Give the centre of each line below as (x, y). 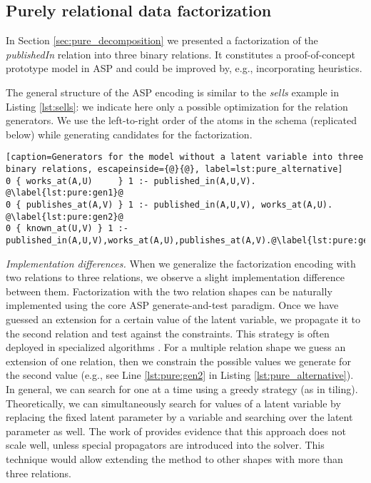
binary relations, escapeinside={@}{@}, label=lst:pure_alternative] (174, 169)
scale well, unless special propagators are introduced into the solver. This (165, 445)
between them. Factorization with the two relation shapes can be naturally (169, 291)
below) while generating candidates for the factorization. (129, 134)
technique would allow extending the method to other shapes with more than (174, 458)
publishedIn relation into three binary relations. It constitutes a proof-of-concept (181, 54)
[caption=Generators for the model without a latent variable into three (185, 157)
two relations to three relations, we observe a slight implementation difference (175, 277)
